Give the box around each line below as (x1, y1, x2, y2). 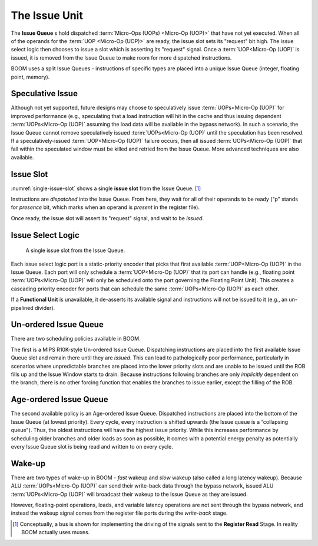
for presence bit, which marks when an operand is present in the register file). (11, 204, 200, 211)
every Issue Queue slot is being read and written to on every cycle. (11, 443, 173, 450)
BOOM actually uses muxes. (21, 529, 90, 536)
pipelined (11, 304, 34, 311)
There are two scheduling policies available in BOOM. (11, 335, 141, 342)
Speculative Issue (11, 89, 78, 99)
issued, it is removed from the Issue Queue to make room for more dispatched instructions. (11, 54, 232, 61)
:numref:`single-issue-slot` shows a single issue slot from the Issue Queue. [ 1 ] (11, 185, 201, 192)
